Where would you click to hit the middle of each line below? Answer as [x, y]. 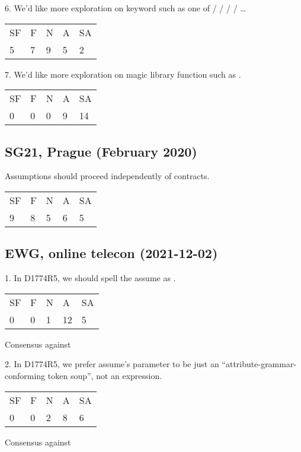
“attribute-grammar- [259, 364]
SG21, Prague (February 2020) [101, 151]
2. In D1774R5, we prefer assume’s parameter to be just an [112, 364]
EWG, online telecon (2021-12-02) [111, 253]
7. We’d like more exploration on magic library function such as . [123, 74]
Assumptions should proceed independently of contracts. [107, 176]
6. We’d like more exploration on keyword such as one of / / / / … [125, 8]
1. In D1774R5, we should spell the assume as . [90, 278]
